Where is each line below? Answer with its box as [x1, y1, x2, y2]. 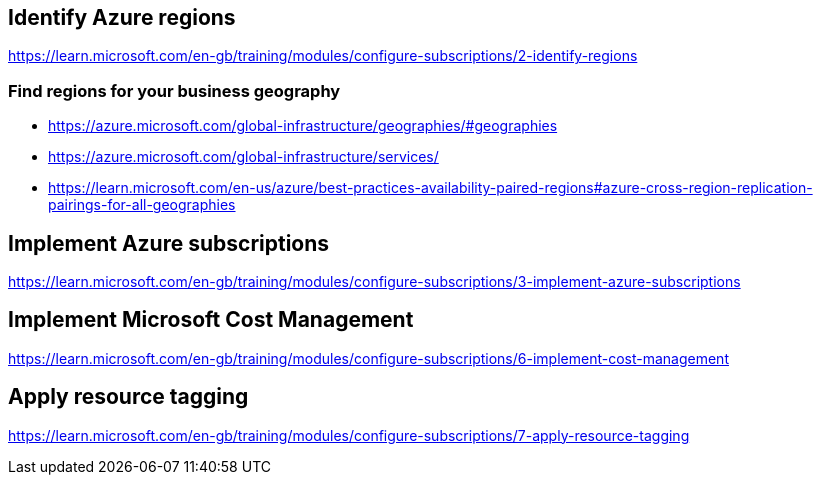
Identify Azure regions [8, 5, 236, 30]
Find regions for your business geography [8, 80, 341, 101]
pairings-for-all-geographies [48, 196, 236, 214]
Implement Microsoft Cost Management [8, 307, 414, 333]
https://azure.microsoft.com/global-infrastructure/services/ [48, 148, 439, 166]
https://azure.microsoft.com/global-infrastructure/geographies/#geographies [48, 117, 558, 135]
